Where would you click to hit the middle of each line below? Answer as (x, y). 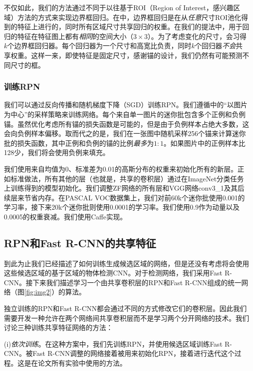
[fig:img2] (38, 292)
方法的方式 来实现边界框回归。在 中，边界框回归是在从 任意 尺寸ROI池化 (129, 17)
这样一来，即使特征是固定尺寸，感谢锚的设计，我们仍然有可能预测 (136, 55)
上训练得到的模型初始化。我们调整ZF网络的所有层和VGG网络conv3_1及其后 (124, 188)
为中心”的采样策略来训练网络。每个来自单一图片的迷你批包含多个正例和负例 (125, 114)
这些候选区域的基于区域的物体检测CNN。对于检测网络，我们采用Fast (113, 273)
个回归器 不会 (215, 46)
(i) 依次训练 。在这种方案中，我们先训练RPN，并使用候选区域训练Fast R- (118, 343)
